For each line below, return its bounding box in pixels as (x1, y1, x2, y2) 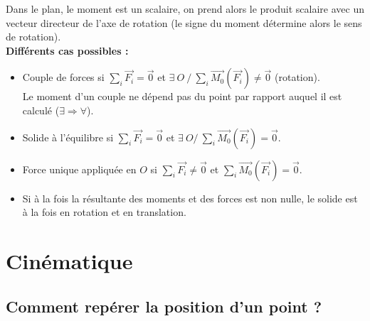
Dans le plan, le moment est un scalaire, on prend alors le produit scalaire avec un (6, 1, 364, 16)
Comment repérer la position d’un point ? (6, 295, 322, 317)
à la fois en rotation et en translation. (22, 205, 186, 219)
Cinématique (6, 246, 133, 275)
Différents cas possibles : (6, 43, 129, 58)
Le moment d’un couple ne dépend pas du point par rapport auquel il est (22, 89, 342, 104)
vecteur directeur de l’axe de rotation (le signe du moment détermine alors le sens (6, 15, 362, 30)
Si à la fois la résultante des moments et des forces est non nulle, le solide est (22, 190, 358, 205)
